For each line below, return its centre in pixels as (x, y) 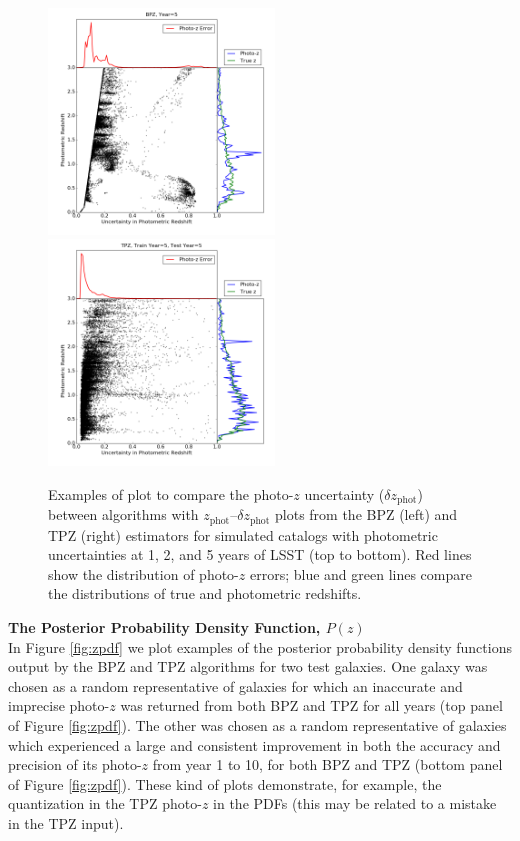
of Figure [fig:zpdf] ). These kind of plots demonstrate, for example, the (225, 783)
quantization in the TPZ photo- (105, 803)
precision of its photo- (75, 764)
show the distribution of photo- (143, 573)
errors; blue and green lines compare (360, 573)
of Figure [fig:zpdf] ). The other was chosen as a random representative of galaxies (257, 724)
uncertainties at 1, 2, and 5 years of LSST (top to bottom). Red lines (260, 554)
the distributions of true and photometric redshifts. (205, 593)
